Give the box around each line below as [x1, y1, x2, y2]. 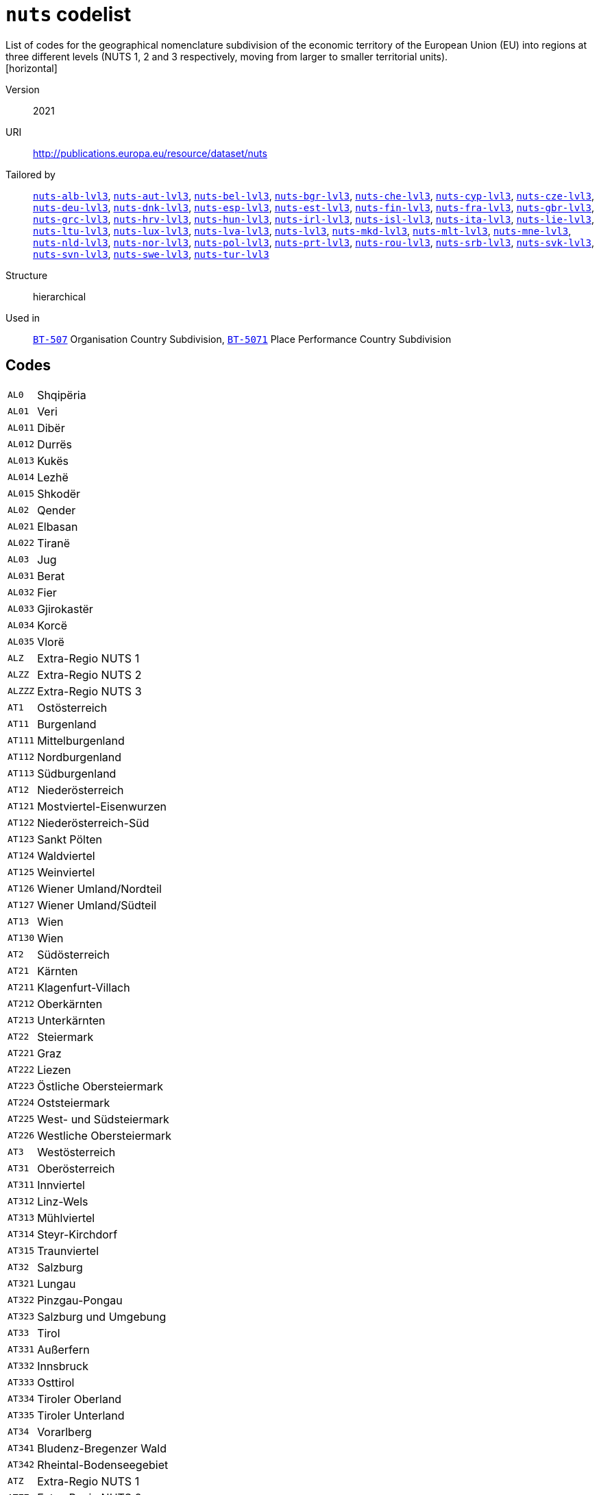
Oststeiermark [37, 1095, 110, 1110]
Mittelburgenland [37, 733, 125, 747]
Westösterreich [37, 1145, 116, 1159]
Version [5, 83, 40, 95]
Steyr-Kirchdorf [37, 1227, 118, 1241]
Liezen [37, 1062, 71, 1077]
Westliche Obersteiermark [37, 1128, 172, 1143]
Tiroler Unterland [37, 1408, 125, 1422]
